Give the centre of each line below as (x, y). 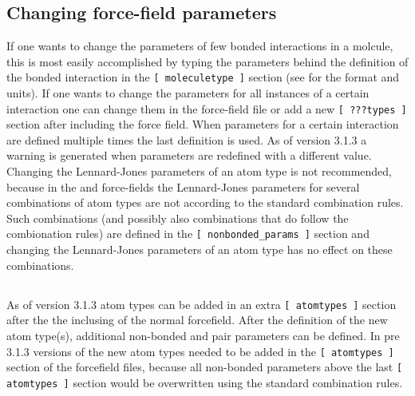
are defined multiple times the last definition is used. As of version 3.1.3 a (187, 139)
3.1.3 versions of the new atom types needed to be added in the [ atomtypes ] (200, 351)
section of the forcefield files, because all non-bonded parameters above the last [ (205, 367)
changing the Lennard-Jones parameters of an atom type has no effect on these (200, 249)
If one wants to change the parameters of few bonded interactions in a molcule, (200, 46)
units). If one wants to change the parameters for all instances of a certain (188, 93)
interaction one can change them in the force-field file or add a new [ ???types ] (207, 108)
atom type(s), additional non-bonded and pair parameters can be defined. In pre (203, 335)
